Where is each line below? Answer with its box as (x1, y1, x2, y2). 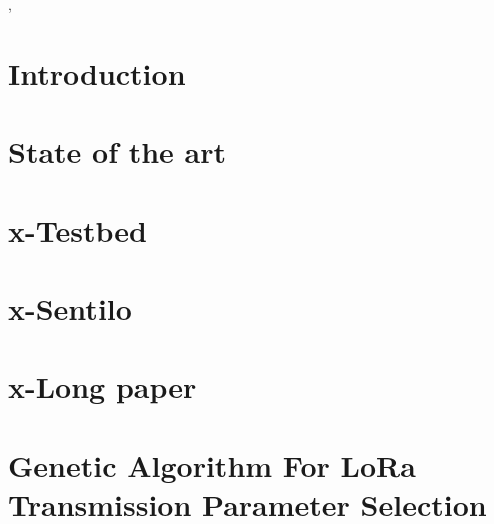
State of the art (8, 131, 227, 172)
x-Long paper (8, 366, 197, 407)
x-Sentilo (8, 287, 132, 328)
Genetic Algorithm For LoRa (8, 444, 416, 485)
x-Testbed (8, 209, 147, 250)
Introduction (8, 52, 186, 93)
